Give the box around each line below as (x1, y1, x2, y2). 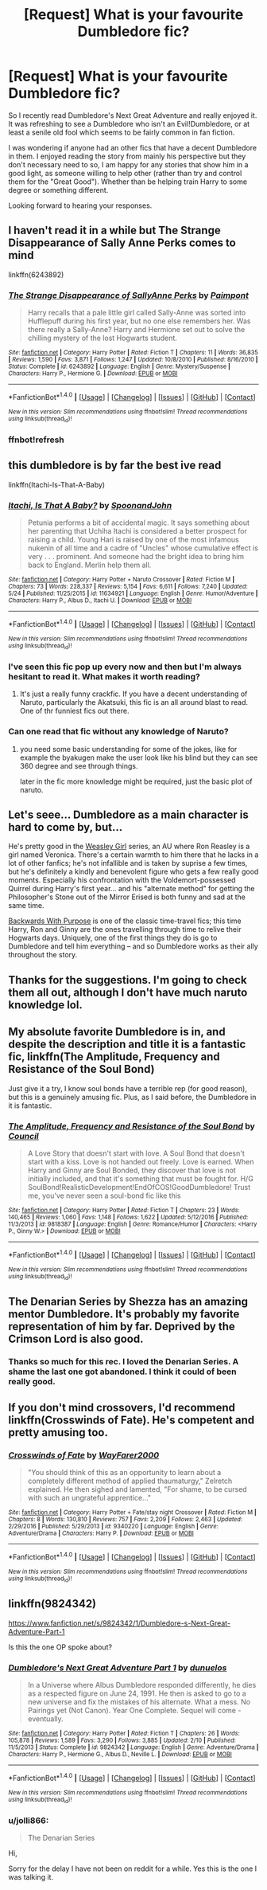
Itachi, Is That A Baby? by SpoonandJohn (8, 499, 172, 511)
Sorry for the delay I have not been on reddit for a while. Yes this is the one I (8, 1864, 257, 1873)
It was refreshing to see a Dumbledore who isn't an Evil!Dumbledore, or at (8, 119, 250, 128)
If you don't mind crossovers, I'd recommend (8, 1400, 236, 1415)
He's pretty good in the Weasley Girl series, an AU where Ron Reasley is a (8, 842, 250, 851)
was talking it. (8, 1872, 54, 1882)
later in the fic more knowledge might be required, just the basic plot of (19, 777, 253, 786)
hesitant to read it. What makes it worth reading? (8, 671, 201, 682)
